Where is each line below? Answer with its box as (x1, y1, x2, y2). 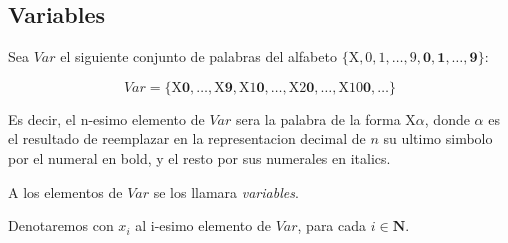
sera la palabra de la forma (235, 108, 401, 129)
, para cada (297, 215, 367, 236)
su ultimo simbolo (383, 128, 493, 149)
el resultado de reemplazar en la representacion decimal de (8, 128, 366, 149)
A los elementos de (8, 181, 123, 202)
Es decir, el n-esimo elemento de (8, 108, 205, 129)
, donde (424, 108, 470, 129)
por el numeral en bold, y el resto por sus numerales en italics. (8, 147, 391, 168)
